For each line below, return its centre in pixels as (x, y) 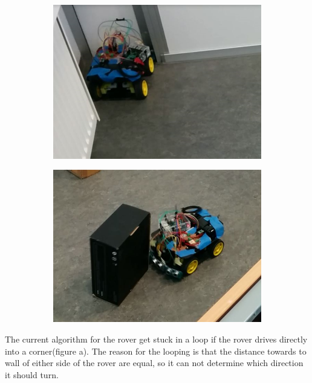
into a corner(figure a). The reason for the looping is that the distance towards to (156, 351)
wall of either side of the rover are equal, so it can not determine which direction (154, 363)
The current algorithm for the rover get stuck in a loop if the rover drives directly (156, 339)
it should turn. (32, 374)
